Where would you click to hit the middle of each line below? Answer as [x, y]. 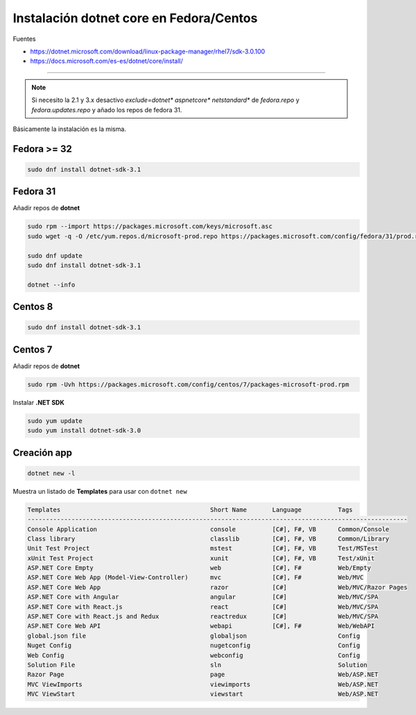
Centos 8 [33, 307]
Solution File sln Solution [197, 665]
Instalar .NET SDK [39, 402]
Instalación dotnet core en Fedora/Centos [135, 18]
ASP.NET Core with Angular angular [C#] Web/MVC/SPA [203, 597]
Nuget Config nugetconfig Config [194, 646]
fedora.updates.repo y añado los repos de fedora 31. [107, 110]
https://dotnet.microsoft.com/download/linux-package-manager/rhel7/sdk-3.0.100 [148, 51]
